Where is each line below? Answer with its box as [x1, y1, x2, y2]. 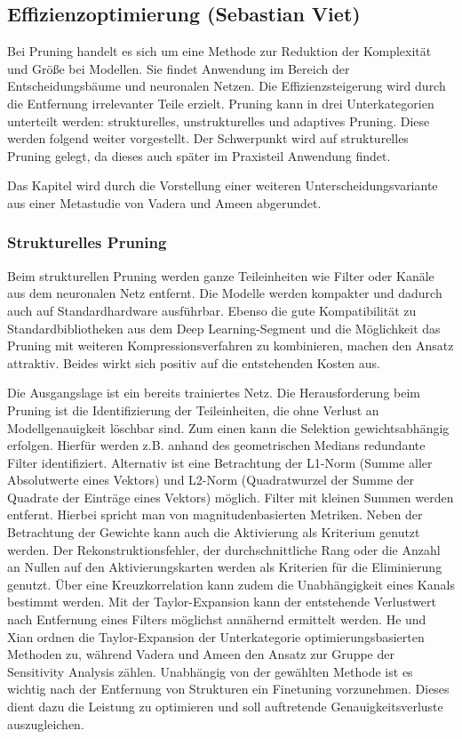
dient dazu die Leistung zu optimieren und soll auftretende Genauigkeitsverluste [7, 697, 443, 716]
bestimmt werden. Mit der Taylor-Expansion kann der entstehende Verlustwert [7, 592, 436, 611]
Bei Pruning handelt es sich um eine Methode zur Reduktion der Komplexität [7, 42, 432, 60]
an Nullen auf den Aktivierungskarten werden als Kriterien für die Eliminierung [7, 558, 442, 576]
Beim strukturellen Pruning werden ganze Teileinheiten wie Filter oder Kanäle [7, 266, 434, 285]
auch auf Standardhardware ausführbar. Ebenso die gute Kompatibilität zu [7, 301, 417, 319]
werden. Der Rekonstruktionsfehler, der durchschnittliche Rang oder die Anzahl [7, 540, 441, 558]
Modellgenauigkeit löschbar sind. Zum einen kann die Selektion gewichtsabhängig [7, 418, 450, 437]
